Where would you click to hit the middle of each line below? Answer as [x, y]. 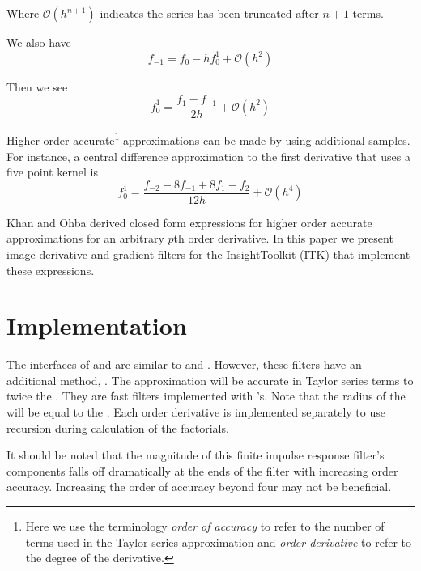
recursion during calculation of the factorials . [118, 427]
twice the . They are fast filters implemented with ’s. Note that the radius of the [206, 396]
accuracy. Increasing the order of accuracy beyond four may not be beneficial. [199, 486]
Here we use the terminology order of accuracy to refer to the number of [205, 526]
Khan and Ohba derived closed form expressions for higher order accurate [189, 222]
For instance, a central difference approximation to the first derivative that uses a [208, 156]
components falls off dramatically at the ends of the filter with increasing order [202, 470]
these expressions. [51, 270]
